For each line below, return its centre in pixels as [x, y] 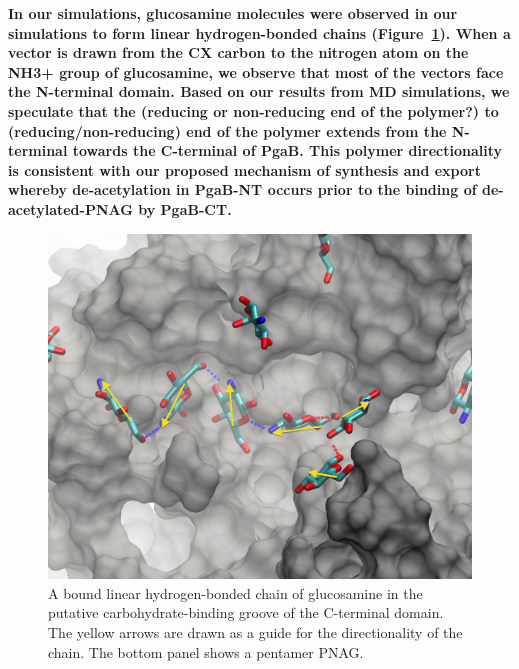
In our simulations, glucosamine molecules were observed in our [233, 13]
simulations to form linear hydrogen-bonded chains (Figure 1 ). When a [259, 32]
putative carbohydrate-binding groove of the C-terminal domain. [246, 612]
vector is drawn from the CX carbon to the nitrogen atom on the [238, 52]
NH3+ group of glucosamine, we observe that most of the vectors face [256, 71]
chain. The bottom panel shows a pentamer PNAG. [206, 651]
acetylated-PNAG [70, 208]
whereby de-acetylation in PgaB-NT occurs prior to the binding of [242, 189]
